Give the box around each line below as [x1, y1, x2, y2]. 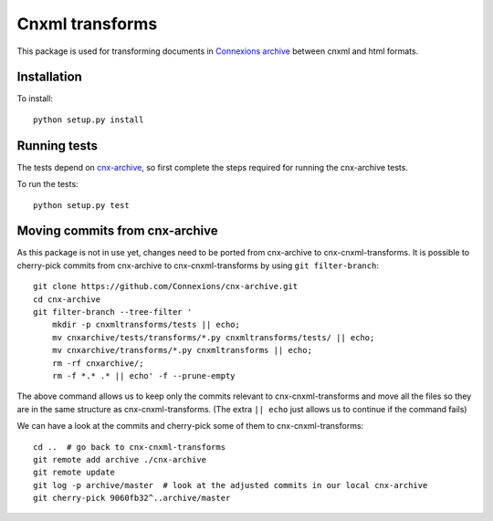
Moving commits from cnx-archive [16, 224, 218, 239]
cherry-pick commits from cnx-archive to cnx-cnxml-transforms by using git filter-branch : [16, 260, 379, 271]
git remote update [33, 467, 116, 478]
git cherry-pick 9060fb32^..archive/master [33, 493, 231, 504]
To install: [16, 93, 54, 104]
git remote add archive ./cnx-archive [33, 454, 207, 464]
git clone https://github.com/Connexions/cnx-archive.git [33, 281, 299, 292]
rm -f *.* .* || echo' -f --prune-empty [51, 370, 236, 380]
